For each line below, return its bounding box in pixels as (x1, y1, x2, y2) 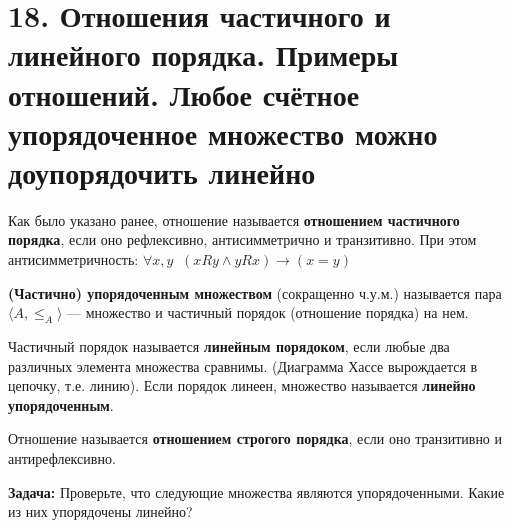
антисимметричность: (8, 249, 139, 270)
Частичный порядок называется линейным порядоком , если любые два (8, 336, 450, 357)
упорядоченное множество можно (8, 112, 438, 153)
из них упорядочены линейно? (8, 501, 193, 522)
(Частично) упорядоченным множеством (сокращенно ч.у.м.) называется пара (8, 282, 502, 303)
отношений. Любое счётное (8, 73, 360, 114)
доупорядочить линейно (8, 151, 316, 192)
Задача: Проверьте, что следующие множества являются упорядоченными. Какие (8, 481, 505, 502)
